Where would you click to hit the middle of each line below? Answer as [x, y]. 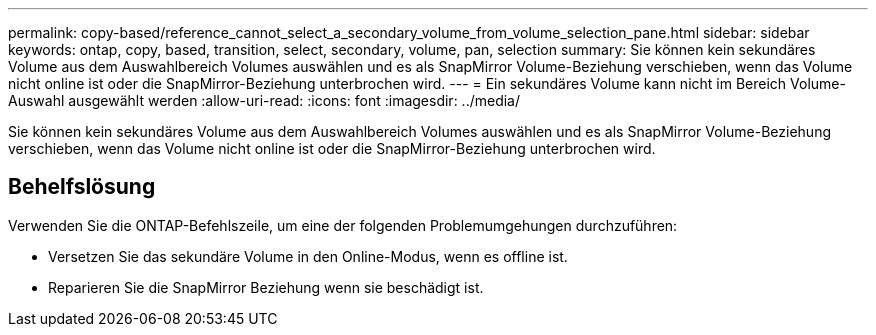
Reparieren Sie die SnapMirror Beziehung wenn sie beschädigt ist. [266, 287]
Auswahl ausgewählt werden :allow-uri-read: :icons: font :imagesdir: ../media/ [264, 100]
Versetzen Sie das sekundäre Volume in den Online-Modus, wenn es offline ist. [308, 256]
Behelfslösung [82, 187]
